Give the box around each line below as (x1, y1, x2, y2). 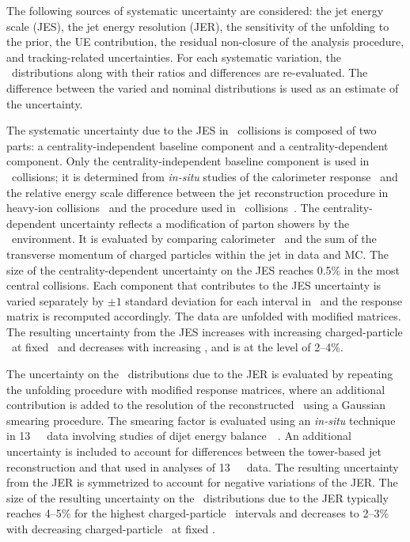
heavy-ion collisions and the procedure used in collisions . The (6, 199, 320, 216)
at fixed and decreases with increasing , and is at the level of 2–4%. (11, 339, 344, 355)
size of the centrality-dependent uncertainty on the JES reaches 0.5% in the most (6, 261, 400, 278)
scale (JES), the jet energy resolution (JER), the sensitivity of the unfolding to (6, 17, 389, 34)
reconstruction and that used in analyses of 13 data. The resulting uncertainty (6, 458, 399, 475)
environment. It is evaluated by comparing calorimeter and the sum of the (11, 230, 377, 247)
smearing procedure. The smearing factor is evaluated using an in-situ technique (6, 411, 396, 428)
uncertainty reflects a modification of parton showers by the (59, 214, 350, 231)
